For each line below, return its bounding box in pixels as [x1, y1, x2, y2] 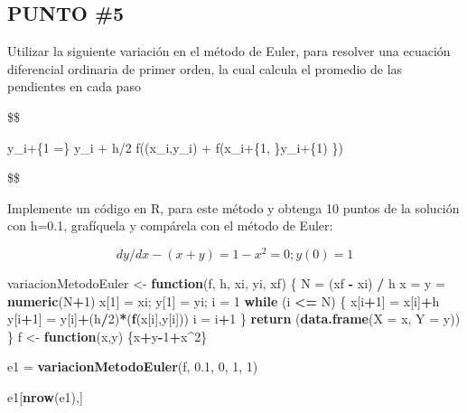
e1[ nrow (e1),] [7, 388, 83, 406]
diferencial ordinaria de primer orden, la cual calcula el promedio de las [7, 59, 403, 78]
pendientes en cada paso [7, 77, 141, 96]
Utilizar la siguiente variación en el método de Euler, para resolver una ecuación [7, 42, 451, 61]
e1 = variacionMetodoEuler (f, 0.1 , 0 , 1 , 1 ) [7, 357, 258, 376]
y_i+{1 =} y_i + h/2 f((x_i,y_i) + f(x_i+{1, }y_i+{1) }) [7, 137, 343, 156]
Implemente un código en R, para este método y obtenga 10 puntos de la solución [7, 198, 460, 217]
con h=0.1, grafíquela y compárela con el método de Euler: [7, 216, 333, 235]
